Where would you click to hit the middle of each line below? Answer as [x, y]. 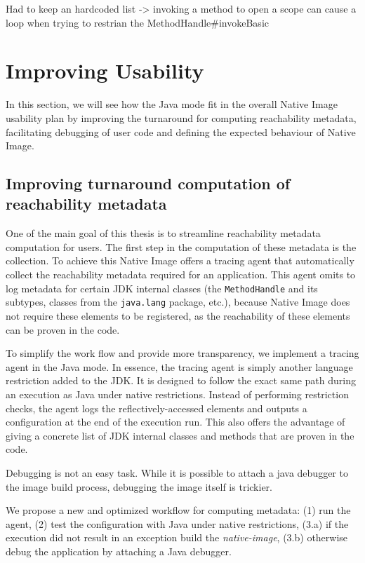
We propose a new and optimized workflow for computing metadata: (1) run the [178, 510]
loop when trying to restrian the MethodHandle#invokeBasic [137, 22]
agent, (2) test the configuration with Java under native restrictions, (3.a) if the [177, 523]
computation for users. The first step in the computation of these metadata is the [181, 246]
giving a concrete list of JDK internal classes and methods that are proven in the [180, 435]
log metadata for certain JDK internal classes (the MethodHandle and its [162, 288]
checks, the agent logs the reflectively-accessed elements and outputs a [157, 408]
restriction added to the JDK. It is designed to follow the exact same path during [181, 380]
